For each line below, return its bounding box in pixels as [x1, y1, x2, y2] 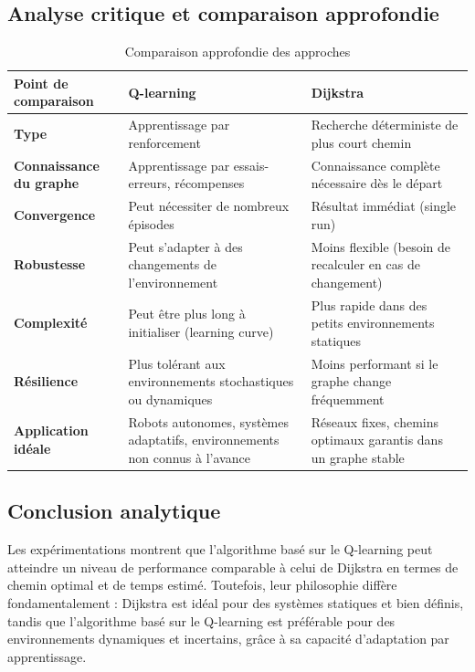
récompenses [174, 173, 245, 193]
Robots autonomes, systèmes [128, 412, 289, 431]
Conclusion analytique [7, 497, 221, 525]
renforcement [128, 132, 201, 152]
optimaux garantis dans [311, 430, 443, 449]
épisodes [128, 214, 174, 233]
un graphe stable [311, 447, 405, 467]
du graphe [14, 173, 79, 193]
